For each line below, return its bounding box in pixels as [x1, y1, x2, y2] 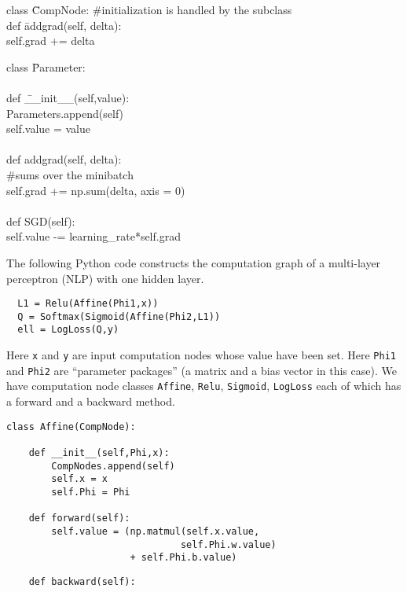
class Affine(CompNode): [6, 421, 136, 432]
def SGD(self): [6, 212, 75, 229]
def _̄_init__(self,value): [6, 89, 130, 105]
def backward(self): [28, 575, 136, 587]
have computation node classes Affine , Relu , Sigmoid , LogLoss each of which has [6, 377, 401, 394]
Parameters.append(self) [6, 105, 124, 121]
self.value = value [6, 120, 91, 137]
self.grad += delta [6, 32, 95, 49]
